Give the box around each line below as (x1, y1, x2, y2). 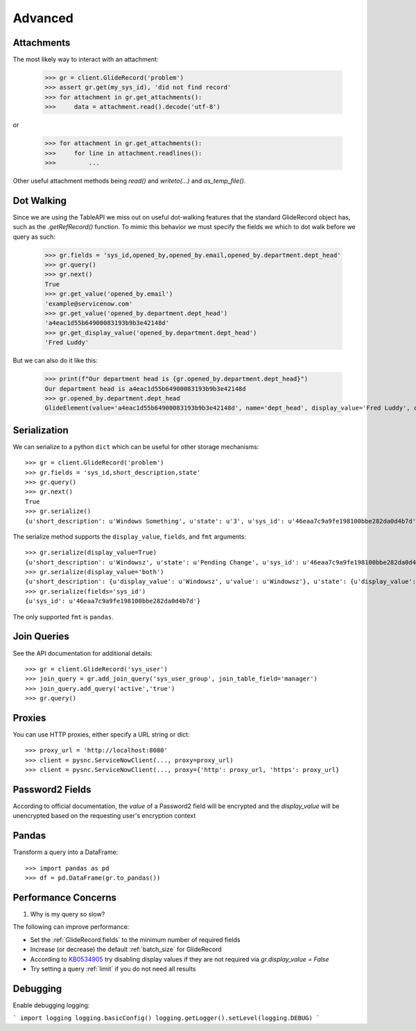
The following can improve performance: (12, 923, 130, 931)
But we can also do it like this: (12, 356, 98, 364)
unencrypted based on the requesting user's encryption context (12, 812, 196, 820)
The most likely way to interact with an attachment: (12, 56, 159, 64)
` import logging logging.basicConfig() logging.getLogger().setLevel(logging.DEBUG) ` (12, 1014, 320, 1022)
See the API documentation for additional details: (12, 649, 153, 657)
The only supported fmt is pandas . (12, 612, 114, 621)
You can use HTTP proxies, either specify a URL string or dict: (12, 730, 190, 739)
